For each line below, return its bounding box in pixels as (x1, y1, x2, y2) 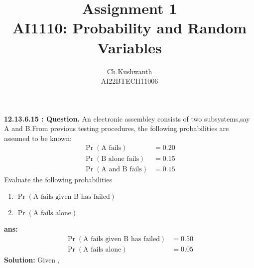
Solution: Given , (4, 254, 60, 265)
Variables (97, 37, 162, 57)
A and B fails (101, 165, 142, 173)
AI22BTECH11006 (101, 76, 158, 86)
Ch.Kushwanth (107, 66, 152, 76)
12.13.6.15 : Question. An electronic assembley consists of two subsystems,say (4, 113, 250, 124)
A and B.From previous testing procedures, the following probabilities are (4, 123, 229, 134)
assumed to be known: (4, 133, 72, 143)
